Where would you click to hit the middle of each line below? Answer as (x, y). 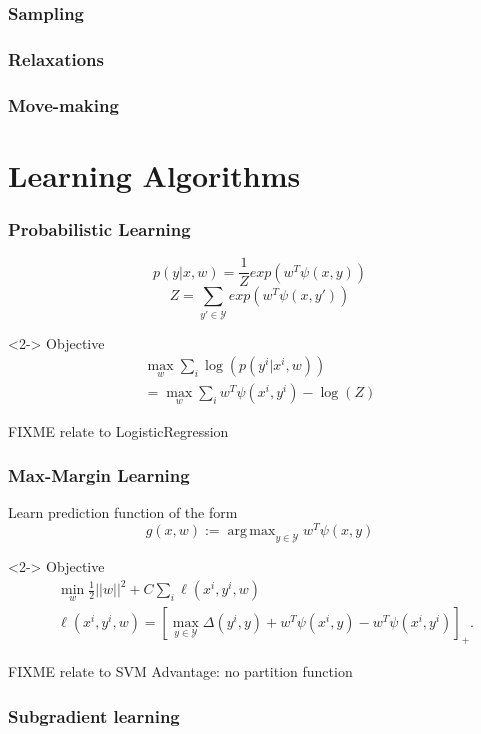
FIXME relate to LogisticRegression (118, 430)
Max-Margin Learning (99, 475)
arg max (251, 531)
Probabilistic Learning (99, 228)
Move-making (63, 104)
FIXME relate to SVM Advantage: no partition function (180, 671)
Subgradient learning (94, 715)
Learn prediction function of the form (123, 512)
